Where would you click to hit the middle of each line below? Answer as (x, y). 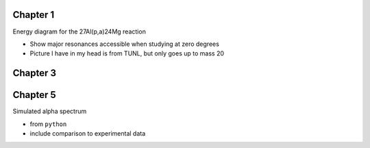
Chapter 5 (34, 95)
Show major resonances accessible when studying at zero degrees (124, 44)
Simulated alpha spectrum (50, 111)
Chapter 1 (34, 15)
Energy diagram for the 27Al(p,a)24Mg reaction (79, 32)
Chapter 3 (35, 73)
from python (48, 124)
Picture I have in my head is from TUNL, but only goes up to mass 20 (127, 53)
